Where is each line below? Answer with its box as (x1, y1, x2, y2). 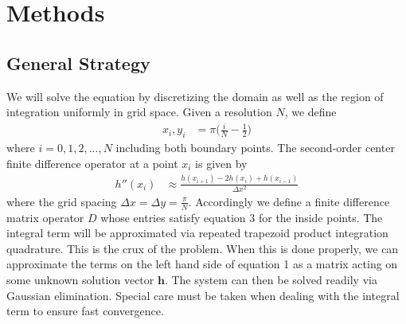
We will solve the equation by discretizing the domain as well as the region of (6, 88, 384, 104)
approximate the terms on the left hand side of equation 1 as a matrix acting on (6, 256, 398, 272)
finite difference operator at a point (6, 154, 178, 171)
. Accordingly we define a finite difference (188, 193, 390, 209)
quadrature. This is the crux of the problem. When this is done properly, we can (6, 240, 399, 256)
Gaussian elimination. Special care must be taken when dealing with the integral (6, 287, 400, 303)
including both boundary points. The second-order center (115, 139, 395, 156)
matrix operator (6, 209, 84, 225)
